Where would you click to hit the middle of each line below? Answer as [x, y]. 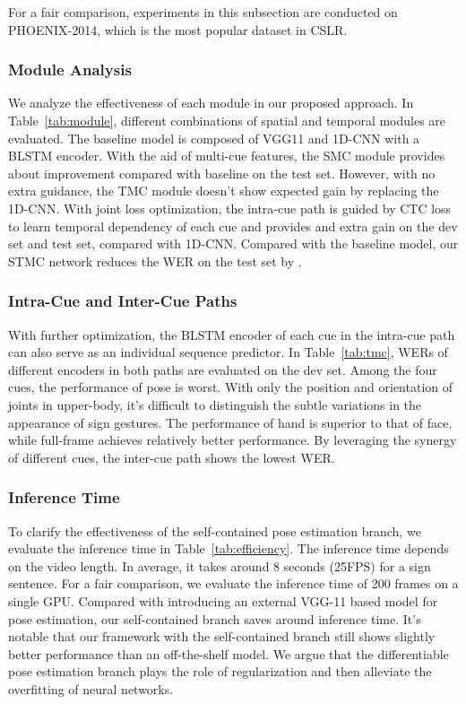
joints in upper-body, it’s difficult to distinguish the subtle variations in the [215, 404]
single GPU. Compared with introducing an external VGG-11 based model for [223, 600]
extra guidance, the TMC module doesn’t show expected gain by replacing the [224, 191]
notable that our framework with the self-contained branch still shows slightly [222, 636]
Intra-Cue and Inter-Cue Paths [123, 301]
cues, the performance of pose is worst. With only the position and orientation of [231, 387]
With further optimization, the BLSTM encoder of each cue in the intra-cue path [232, 334]
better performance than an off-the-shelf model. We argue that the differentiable [229, 653]
